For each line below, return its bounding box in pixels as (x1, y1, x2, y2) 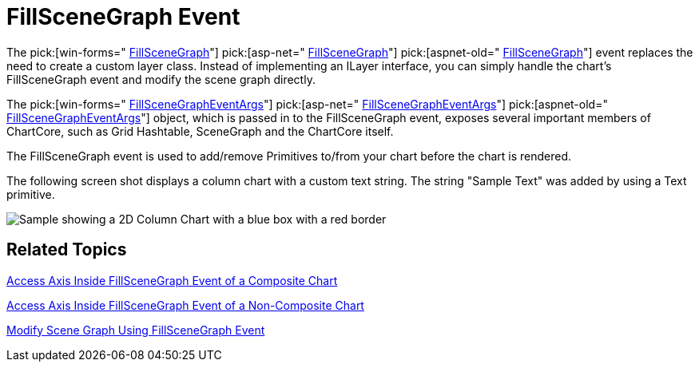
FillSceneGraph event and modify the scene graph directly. (6, 72, 316, 86)
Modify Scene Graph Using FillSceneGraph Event (6, 322, 265, 337)
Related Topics (6, 239, 127, 260)
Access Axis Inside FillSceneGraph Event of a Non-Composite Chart (6, 298, 364, 312)
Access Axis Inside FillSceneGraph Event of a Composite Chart (6, 273, 338, 287)
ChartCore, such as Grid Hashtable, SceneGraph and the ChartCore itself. (6, 124, 394, 138)
